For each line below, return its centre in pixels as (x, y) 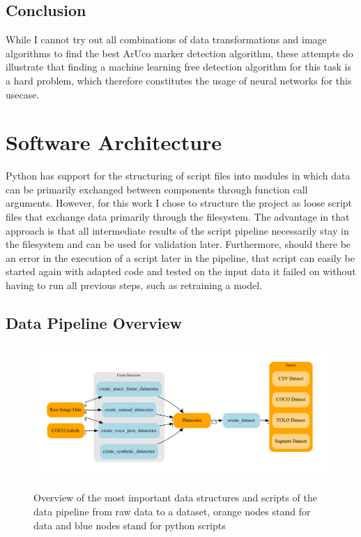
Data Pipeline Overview (94, 323)
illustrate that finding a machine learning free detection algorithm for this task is (178, 67)
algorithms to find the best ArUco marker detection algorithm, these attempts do (179, 53)
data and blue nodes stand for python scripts (130, 525)
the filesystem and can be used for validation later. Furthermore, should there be (178, 244)
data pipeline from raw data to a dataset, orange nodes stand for (172, 512)
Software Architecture (114, 142)
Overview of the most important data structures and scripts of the (175, 498)
